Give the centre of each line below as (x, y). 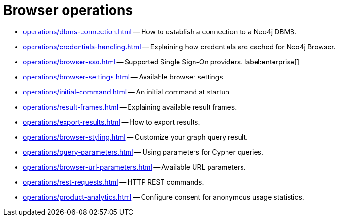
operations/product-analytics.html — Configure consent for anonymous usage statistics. (163, 197)
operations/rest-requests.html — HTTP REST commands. (113, 182)
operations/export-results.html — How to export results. (112, 122)
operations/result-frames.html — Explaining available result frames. (130, 107)
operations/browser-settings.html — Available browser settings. (124, 77)
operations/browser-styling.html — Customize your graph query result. (136, 137)
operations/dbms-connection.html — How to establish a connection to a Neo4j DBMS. (160, 31)
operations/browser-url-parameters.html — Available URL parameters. (134, 167)
